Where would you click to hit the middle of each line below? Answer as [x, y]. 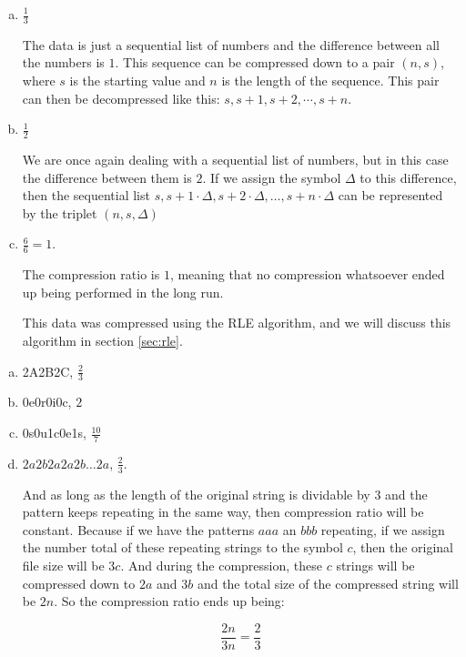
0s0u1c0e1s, [54, 433]
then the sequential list [86, 195]
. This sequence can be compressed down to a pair [255, 62]
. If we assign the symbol [272, 177]
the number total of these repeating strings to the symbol [182, 547]
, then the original [403, 547]
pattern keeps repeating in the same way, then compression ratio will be [223, 512]
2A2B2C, [48, 371]
